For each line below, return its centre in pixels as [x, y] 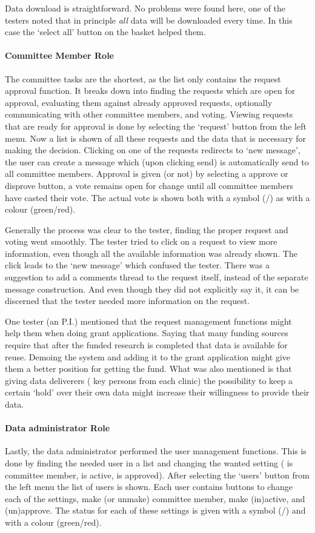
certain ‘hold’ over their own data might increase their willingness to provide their [157, 392]
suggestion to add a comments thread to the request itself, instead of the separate [157, 277]
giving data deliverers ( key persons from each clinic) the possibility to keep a [149, 380]
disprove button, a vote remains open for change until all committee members [149, 185]
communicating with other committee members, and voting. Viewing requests [149, 114]
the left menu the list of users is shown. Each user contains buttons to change [149, 487]
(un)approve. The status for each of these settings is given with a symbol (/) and [155, 510]
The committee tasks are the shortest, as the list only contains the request [143, 78]
